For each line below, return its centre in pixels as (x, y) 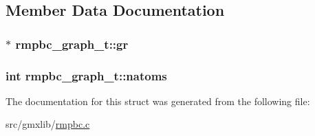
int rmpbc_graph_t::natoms (86, 75)
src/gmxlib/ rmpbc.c (48, 124)
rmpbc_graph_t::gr (72, 44)
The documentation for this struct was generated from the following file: (158, 101)
